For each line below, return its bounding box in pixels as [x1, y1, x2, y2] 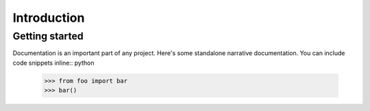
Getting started [12, 30, 84, 42]
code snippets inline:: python [12, 59, 95, 67]
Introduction [12, 10, 85, 25]
